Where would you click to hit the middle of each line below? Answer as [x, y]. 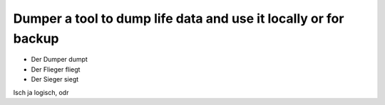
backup [36, 38]
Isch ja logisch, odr [41, 92]
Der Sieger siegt [55, 79]
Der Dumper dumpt [60, 60]
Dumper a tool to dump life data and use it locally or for [179, 18]
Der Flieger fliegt [56, 69]
